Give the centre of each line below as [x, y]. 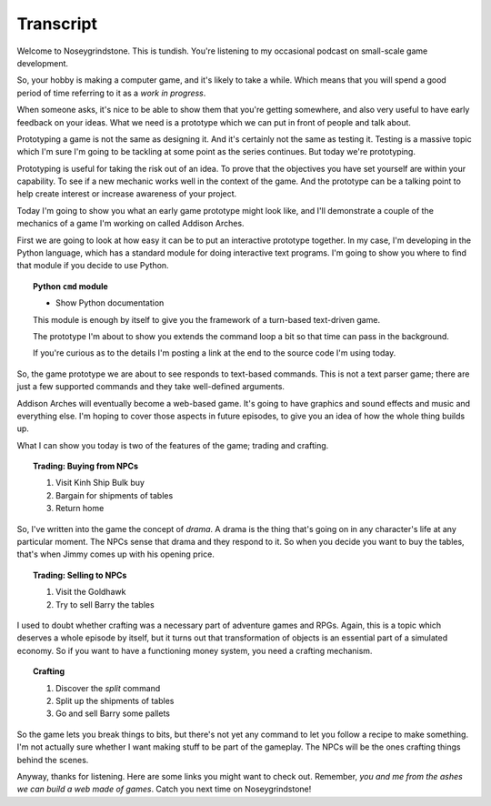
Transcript [57, 24]
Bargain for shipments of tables [115, 495]
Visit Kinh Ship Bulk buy [100, 483]
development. [42, 63]
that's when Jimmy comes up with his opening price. [116, 554]
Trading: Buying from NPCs [85, 466]
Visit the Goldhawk [91, 592]
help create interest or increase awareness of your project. [127, 194]
